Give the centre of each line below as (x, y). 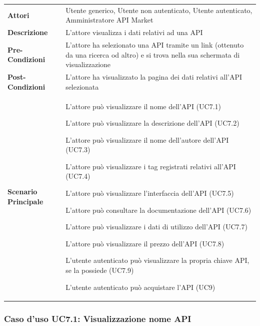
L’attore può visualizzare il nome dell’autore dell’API (147, 139)
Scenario (22, 192)
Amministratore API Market (109, 20)
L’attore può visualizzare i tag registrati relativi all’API (151, 166)
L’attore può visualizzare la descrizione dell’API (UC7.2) (152, 123)
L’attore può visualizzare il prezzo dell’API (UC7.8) (145, 243)
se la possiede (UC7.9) (100, 270)
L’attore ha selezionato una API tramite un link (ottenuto (155, 45)
